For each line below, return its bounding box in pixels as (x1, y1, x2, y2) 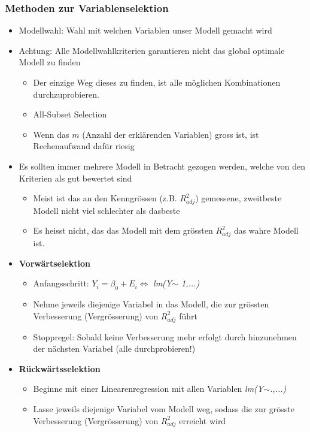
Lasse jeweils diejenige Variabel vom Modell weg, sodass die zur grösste (33, 402, 295, 415)
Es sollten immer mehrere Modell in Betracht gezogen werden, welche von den (19, 159, 306, 172)
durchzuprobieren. (33, 87, 99, 100)
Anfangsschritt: (33, 277, 89, 289)
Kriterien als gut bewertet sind (19, 171, 132, 184)
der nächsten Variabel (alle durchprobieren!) (33, 342, 196, 355)
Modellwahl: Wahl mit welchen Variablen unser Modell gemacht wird (19, 24, 272, 37)
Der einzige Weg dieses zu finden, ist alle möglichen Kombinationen (33, 76, 281, 88)
